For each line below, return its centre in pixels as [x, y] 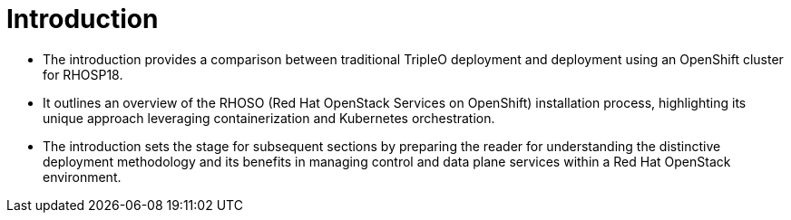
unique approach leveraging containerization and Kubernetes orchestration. [269, 118]
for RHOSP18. [83, 74]
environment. [82, 177]
